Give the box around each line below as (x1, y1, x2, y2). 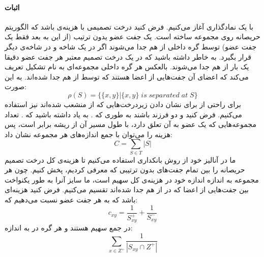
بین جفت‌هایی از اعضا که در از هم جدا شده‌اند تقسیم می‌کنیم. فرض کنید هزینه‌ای (5, 184, 249, 195)
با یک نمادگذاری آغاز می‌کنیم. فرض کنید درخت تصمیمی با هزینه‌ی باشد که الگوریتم (5, 21, 253, 32)
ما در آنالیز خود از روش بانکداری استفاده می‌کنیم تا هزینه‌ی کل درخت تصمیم (5, 154, 236, 165)
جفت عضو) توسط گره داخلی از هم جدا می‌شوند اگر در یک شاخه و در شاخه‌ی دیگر (5, 41, 257, 52)
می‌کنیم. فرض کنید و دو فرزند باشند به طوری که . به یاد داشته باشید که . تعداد (5, 109, 242, 119)
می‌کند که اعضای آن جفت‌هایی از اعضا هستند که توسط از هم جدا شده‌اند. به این (5, 71, 249, 82)
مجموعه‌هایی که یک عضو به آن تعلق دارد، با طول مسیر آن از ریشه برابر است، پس (5, 119, 256, 130)
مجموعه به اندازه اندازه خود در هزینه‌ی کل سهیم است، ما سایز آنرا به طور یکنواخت (5, 174, 259, 185)
